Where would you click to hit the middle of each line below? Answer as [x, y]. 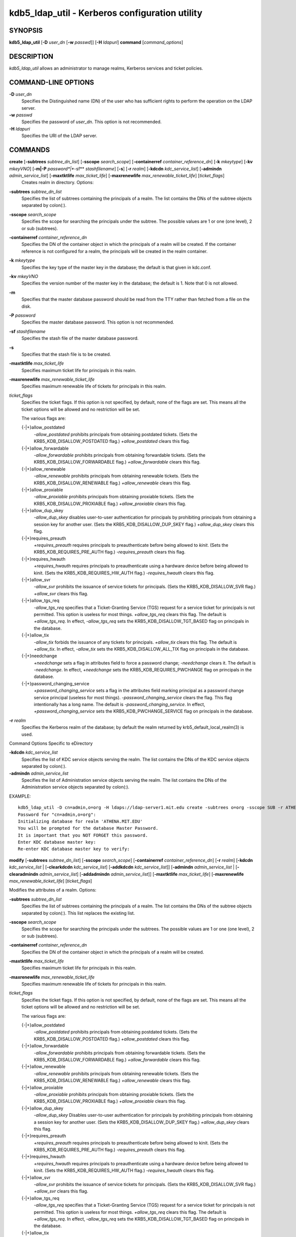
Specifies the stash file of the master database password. [80, 338]
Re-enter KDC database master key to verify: [74, 849]
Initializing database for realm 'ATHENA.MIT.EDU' [80, 821]
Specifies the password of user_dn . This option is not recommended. [92, 122]
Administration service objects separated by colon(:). [75, 787]
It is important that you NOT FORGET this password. [83, 835]
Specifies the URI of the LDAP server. [59, 136]
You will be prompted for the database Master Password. [88, 828]
